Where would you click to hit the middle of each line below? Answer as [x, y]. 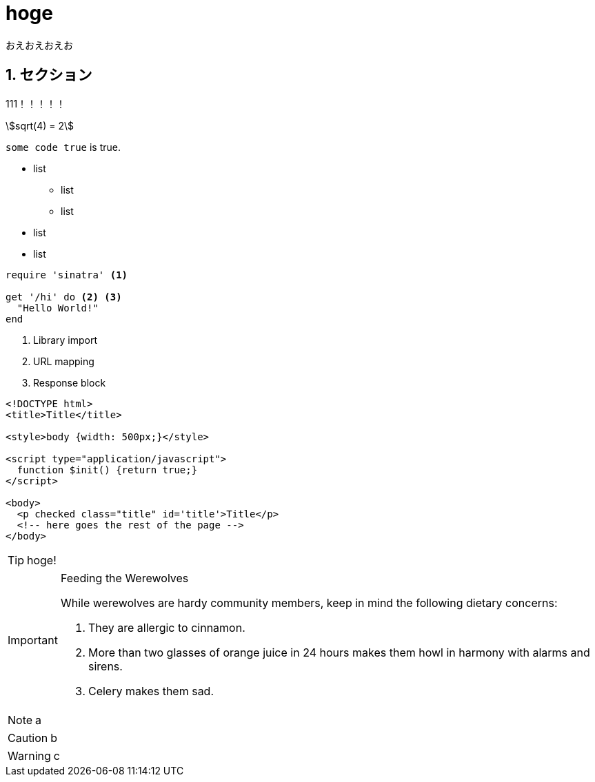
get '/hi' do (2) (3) [64, 297]
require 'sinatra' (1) [67, 275]
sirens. [105, 666]
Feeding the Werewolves [124, 578]
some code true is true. [63, 147]
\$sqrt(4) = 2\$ [40, 125]
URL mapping [64, 361]
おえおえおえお [39, 45]
